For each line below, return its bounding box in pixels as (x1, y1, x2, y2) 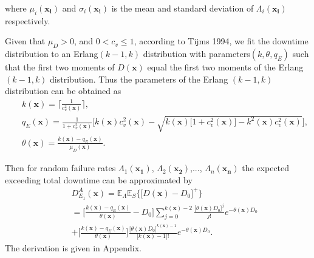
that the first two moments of (5, 61, 115, 73)
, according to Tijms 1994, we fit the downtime (134, 35, 309, 47)
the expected (242, 161, 290, 174)
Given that (5, 35, 46, 47)
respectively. (5, 14, 50, 27)
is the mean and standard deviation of (111, 2, 254, 14)
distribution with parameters (143, 47, 250, 60)
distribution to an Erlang (5, 47, 98, 60)
